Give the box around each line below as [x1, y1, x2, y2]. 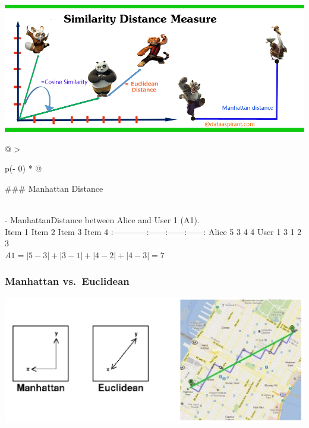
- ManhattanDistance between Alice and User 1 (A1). [5, 214, 200, 226]
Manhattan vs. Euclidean [5, 274, 130, 288]
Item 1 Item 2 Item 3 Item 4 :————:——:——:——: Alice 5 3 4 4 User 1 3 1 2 [5, 225, 302, 237]
